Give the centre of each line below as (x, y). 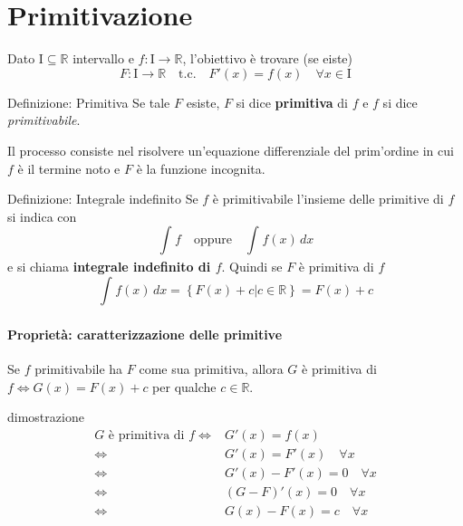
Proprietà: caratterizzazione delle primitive (145, 335)
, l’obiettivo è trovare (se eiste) (268, 58)
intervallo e (103, 58)
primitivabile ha (79, 369)
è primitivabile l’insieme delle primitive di (328, 199)
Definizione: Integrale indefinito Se (103, 199)
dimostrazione (46, 417)
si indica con (42, 216)
